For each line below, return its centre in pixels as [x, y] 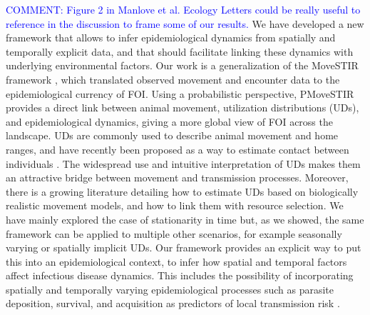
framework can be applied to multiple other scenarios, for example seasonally [174, 233]
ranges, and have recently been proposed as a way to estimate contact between [178, 149]
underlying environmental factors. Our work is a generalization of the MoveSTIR [182, 65]
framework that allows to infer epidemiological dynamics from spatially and [171, 37]
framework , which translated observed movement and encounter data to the [173, 79]
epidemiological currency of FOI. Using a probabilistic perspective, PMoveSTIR [180, 93]
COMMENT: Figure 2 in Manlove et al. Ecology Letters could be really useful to [183, 9]
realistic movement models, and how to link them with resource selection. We [175, 205]
